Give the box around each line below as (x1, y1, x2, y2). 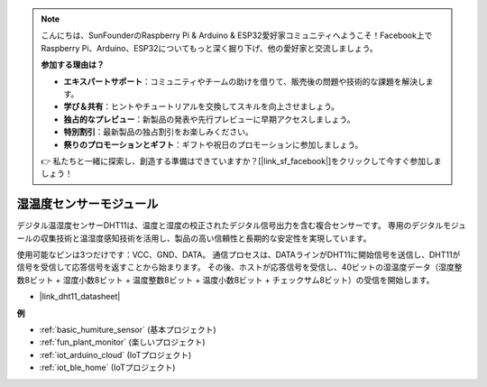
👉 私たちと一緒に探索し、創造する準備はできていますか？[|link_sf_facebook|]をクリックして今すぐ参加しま (41, 155, 442, 166)
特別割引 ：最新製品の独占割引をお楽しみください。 (63, 126, 253, 137)
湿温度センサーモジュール (16, 197, 159, 212)
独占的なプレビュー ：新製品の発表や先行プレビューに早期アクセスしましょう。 (63, 114, 355, 124)
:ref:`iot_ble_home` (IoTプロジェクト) (39, 362, 176, 373)
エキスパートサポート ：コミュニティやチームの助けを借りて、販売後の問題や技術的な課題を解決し (63, 76, 426, 87)
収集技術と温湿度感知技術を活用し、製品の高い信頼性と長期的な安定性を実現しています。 (40, 233, 372, 244)
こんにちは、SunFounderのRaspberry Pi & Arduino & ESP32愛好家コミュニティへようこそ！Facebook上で (41, 30, 433, 41)
